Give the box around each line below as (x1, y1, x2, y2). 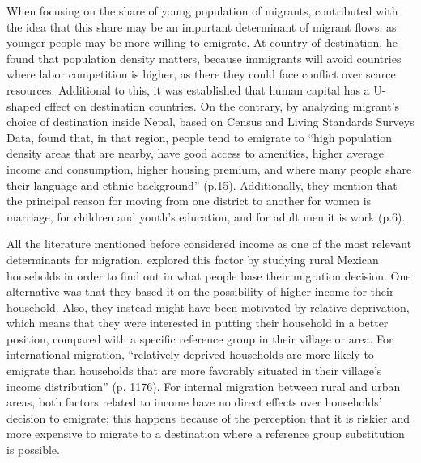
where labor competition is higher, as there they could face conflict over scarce (6, 65, 396, 82)
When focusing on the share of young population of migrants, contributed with (6, 2, 398, 19)
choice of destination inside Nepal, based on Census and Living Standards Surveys (6, 113, 415, 130)
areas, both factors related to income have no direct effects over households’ (6, 394, 382, 410)
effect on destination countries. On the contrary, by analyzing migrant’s (45, 97, 400, 114)
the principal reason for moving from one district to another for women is (6, 192, 372, 209)
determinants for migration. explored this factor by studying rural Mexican (6, 250, 379, 267)
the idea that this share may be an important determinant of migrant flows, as (6, 18, 397, 35)
